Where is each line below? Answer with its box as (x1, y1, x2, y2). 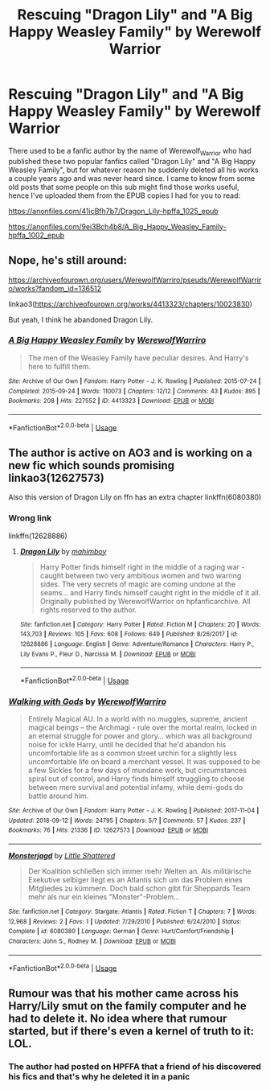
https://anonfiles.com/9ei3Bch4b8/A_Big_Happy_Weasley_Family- (8, 221, 227, 231)
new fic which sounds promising (8, 459, 175, 472)
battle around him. (27, 791, 89, 801)
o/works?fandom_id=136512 (8, 283, 102, 293)
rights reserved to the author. (39, 605, 137, 615)
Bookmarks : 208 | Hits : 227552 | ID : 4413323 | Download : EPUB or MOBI (8, 397, 215, 405)
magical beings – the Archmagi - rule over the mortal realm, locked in (27, 722, 257, 733)
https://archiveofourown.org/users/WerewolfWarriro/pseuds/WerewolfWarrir (8, 275, 262, 285)
